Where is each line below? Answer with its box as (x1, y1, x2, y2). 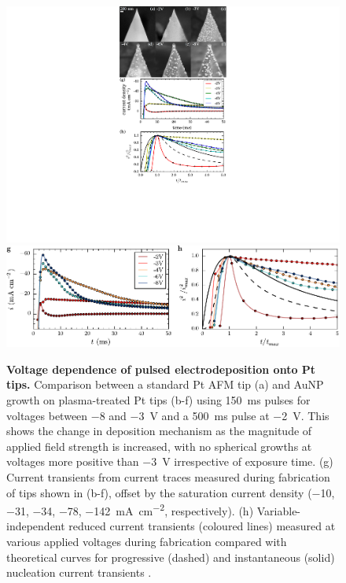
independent (6, 518, 65, 534)
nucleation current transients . (6, 564, 152, 581)
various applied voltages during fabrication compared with (6, 533, 287, 550)
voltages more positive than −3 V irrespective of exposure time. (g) (6, 453, 333, 470)
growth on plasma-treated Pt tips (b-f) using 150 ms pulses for (6, 392, 311, 408)
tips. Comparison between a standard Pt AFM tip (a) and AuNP (6, 376, 324, 393)
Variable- (256, 502, 301, 518)
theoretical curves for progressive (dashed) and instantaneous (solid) (6, 548, 335, 565)
